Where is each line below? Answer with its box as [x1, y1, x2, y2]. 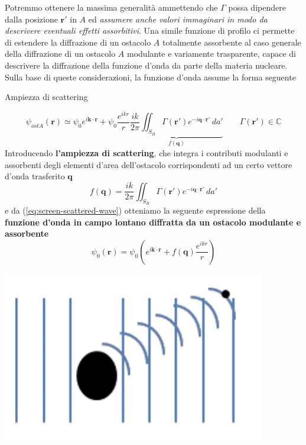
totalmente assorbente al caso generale [162, 36, 301, 48]
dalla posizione [5, 12, 58, 25]
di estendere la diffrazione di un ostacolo [5, 36, 151, 48]
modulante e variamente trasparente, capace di [127, 47, 297, 60]
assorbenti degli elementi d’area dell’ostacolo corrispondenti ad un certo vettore [5, 158, 292, 170]
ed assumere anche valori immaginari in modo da [88, 12, 268, 25]
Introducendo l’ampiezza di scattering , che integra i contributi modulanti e [5, 146, 288, 159]
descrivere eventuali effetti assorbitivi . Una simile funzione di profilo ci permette [5, 24, 295, 37]
